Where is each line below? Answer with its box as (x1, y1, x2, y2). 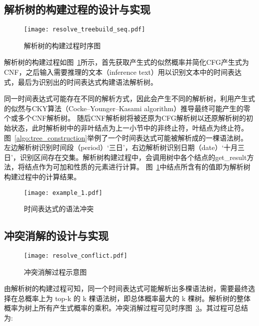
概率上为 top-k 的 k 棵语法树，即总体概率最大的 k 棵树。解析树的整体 (24, 293, 251, 303)
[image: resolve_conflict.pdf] (24, 252, 128, 260)
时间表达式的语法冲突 (24, 203, 94, 214)
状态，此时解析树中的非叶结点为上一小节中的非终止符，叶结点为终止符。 (10, 123, 248, 133)
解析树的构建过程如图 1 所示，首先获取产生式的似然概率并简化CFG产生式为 (4, 57, 249, 67)
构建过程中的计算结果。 (4, 171, 81, 181)
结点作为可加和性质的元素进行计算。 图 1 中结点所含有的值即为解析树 (24, 162, 251, 172)
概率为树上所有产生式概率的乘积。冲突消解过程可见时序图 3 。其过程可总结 (4, 303, 248, 313)
